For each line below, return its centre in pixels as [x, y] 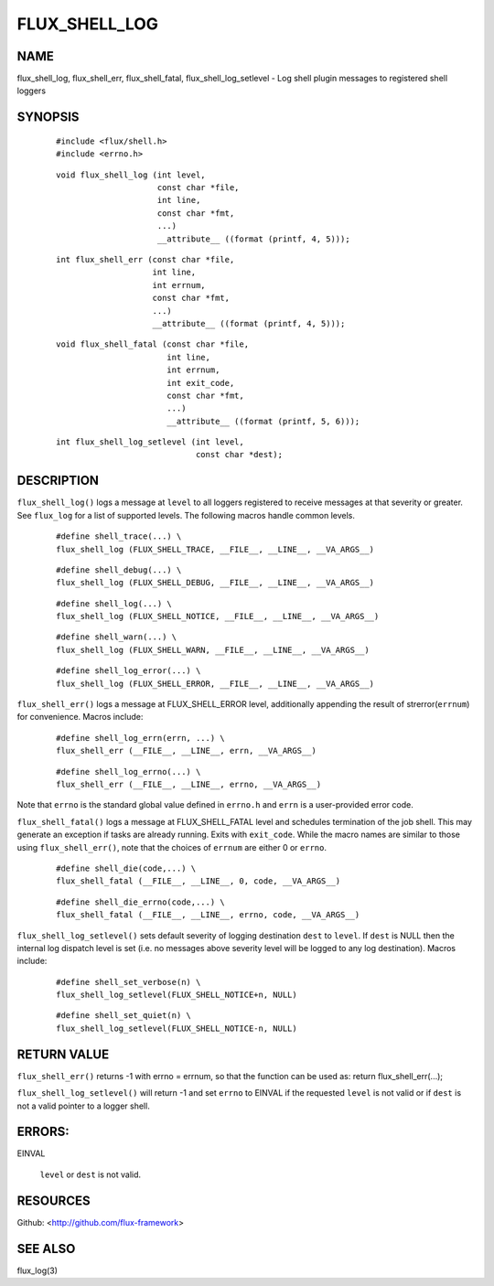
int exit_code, [200, 383]
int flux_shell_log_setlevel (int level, [150, 442]
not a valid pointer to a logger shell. [83, 1106]
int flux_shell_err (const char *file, [145, 259]
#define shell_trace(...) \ [119, 536]
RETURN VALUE [63, 1054]
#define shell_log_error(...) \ [129, 671]
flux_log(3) [38, 1270]
